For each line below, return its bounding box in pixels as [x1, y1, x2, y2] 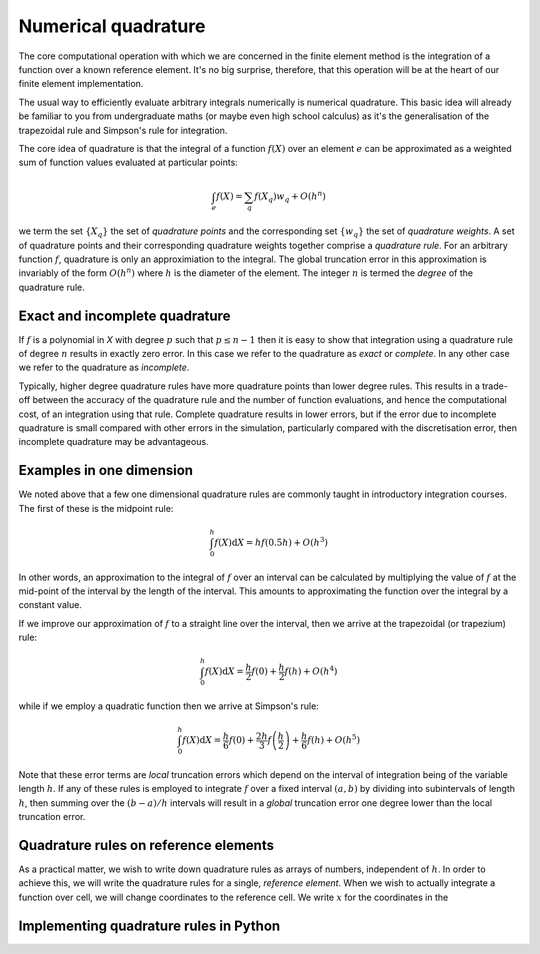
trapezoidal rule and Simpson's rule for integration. [18, 124, 228, 136]
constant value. [18, 599, 82, 611]
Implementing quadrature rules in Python [18, 917, 281, 934]
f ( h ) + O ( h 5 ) [306, 733, 360, 746]
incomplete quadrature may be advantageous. [18, 436, 209, 448]
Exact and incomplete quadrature [18, 307, 231, 324]
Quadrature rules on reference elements [18, 836, 275, 854]
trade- [481, 380, 509, 392]
